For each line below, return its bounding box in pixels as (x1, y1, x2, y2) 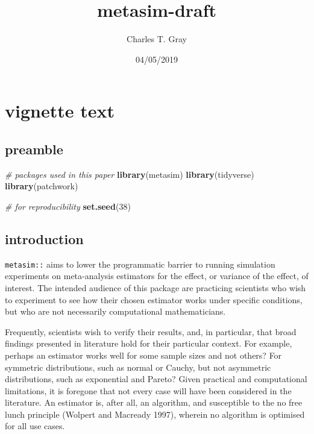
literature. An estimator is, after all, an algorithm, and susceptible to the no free (5, 396, 303, 409)
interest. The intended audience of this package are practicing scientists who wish (5, 281, 306, 294)
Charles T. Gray (127, 33, 187, 45)
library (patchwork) (5, 180, 78, 192)
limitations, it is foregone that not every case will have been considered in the (5, 384, 292, 397)
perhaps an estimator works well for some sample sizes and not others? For (5, 348, 282, 361)
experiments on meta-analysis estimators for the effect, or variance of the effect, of (5, 269, 309, 282)
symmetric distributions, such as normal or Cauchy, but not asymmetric (5, 360, 271, 373)
